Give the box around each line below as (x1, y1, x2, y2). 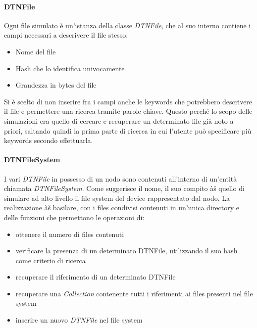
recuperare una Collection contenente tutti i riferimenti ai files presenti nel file (15, 288, 253, 298)
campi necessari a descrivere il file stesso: (4, 30, 128, 40)
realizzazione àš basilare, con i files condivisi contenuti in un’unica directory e (4, 202, 239, 213)
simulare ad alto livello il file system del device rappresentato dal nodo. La (4, 192, 230, 203)
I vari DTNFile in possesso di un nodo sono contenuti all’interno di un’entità (4, 173, 237, 184)
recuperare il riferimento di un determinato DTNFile (15, 272, 176, 282)
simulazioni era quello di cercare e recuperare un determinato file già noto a (4, 115, 234, 126)
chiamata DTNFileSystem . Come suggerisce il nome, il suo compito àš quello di (4, 183, 245, 193)
